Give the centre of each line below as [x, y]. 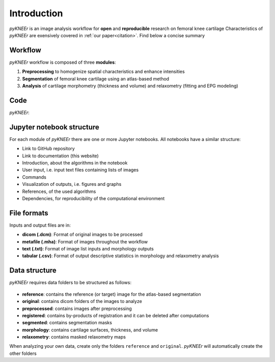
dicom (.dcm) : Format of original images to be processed [82, 235]
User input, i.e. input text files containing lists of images [80, 170]
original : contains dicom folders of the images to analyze [82, 301]
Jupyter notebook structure [54, 127]
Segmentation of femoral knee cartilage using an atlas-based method [96, 78]
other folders [23, 353]
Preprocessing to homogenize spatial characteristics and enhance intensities [104, 72]
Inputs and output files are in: [40, 225]
